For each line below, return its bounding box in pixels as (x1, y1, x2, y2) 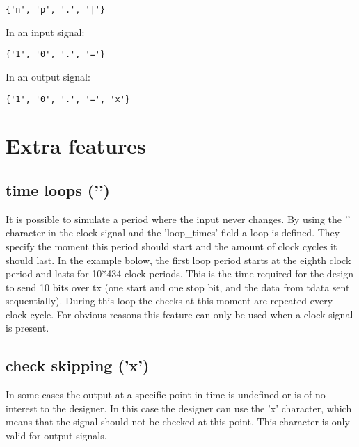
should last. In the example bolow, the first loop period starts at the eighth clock (6, 252, 351, 267)
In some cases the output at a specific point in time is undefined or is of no (6, 387, 326, 402)
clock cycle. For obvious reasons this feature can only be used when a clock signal (6, 307, 353, 321)
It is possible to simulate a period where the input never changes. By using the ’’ (6, 211, 351, 226)
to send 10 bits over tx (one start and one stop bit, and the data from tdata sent (6, 279, 350, 294)
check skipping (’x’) (6, 355, 150, 376)
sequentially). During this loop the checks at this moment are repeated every (6, 293, 333, 308)
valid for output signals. (6, 428, 107, 443)
